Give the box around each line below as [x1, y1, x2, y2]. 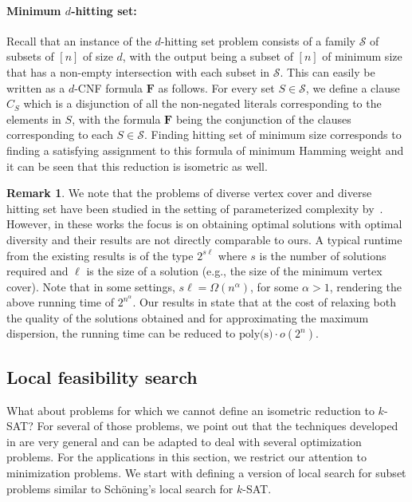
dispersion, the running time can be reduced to [6, 325, 236, 342]
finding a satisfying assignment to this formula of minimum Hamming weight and [6, 141, 404, 158]
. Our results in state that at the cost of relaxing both [132, 294, 396, 310]
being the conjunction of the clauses [175, 110, 351, 127]
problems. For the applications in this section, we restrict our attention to [6, 449, 367, 465]
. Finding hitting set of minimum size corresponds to [144, 126, 402, 143]
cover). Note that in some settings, [6, 278, 175, 294]
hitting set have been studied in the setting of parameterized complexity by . [6, 200, 383, 216]
